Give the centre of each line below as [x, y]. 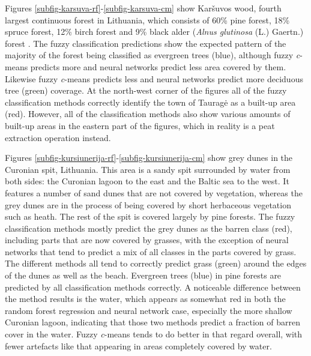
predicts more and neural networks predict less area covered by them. [158, 66]
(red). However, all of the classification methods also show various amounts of [148, 114]
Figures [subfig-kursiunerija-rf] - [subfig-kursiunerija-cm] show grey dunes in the [149, 158]
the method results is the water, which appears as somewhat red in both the [145, 299]
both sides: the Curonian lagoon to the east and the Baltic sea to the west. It [147, 181]
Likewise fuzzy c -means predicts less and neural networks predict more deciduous [154, 78]
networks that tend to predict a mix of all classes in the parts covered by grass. [151, 251]
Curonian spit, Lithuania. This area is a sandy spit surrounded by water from [148, 169]
